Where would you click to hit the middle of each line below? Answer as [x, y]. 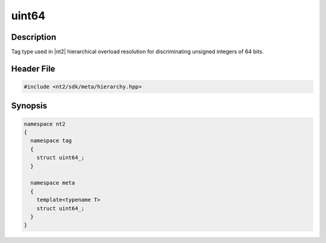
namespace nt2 [45, 124]
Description [34, 37]
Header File [33, 68]
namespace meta [53, 183]
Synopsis [29, 106]
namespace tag [51, 141]
